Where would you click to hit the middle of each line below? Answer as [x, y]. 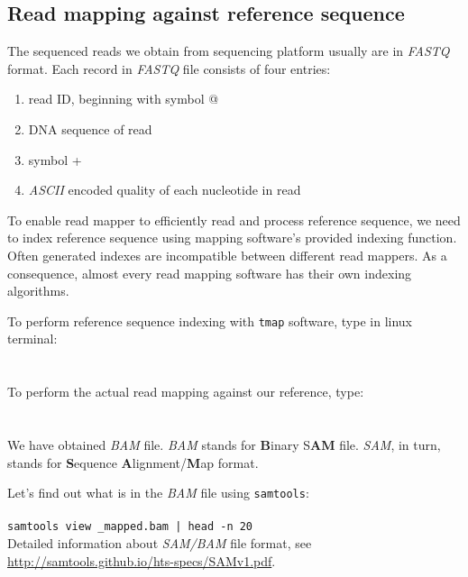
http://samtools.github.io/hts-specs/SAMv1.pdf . [142, 560]
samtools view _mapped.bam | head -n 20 [130, 527]
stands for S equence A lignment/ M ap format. [133, 462]
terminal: [32, 339]
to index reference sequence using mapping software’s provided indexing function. [232, 238]
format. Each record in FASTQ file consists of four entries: [169, 68]
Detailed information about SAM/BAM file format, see [160, 543]
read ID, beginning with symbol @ [124, 99]
